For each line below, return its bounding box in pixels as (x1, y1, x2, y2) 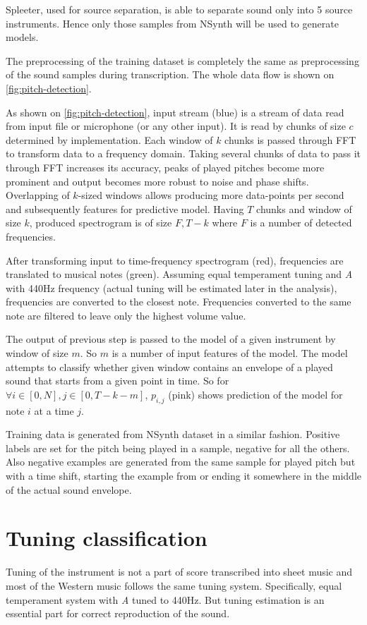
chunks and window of (256, 201, 352, 216)
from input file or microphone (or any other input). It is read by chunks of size (6, 119, 346, 133)
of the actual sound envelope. (6, 482, 132, 497)
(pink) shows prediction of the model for (168, 387, 343, 401)
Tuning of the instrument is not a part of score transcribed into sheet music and (6, 564, 353, 579)
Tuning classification (6, 523, 207, 552)
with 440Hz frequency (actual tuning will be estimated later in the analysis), (6, 280, 337, 295)
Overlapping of (6, 188, 70, 202)
